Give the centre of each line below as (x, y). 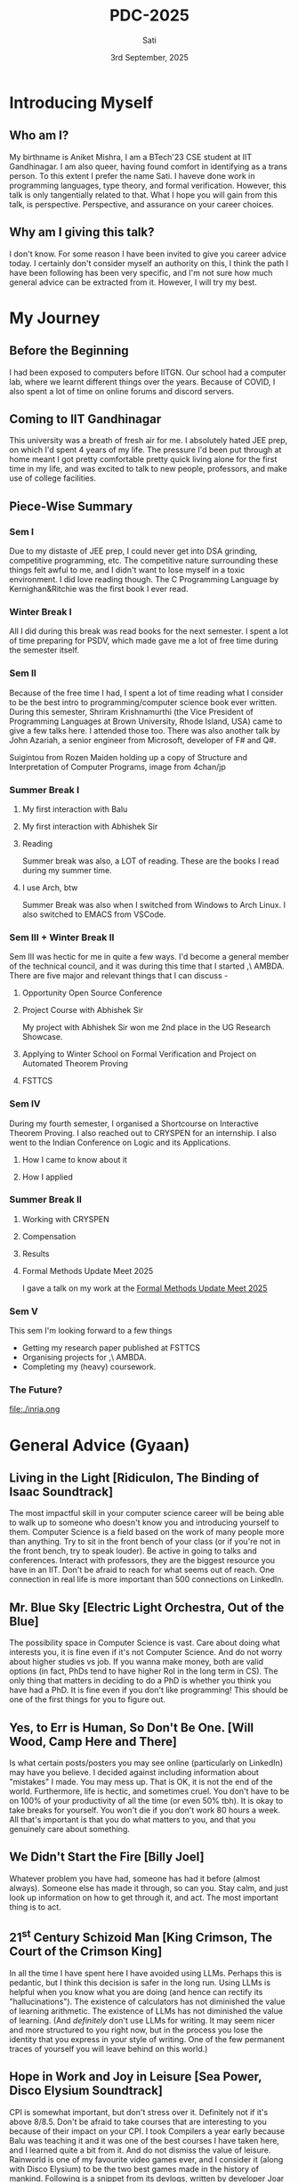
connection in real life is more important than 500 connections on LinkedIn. (147, 1579)
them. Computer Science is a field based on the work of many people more (147, 1532)
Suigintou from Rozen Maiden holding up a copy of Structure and (128, 757)
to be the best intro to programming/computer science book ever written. (143, 702)
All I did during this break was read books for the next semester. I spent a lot (149, 631)
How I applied (47, 1177)
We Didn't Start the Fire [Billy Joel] (107, 1857)
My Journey (55, 318)
